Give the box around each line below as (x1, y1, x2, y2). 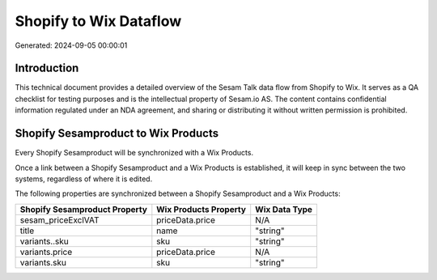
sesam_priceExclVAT (19, 214, 100, 226)
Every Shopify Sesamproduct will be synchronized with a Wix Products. (15, 148, 254, 158)
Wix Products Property (156, 203, 247, 214)
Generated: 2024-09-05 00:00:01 (15, 40, 128, 50)
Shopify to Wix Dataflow (15, 12, 182, 30)
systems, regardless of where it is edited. (15, 174, 153, 184)
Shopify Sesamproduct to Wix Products (15, 126, 218, 141)
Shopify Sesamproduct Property (19, 203, 147, 214)
